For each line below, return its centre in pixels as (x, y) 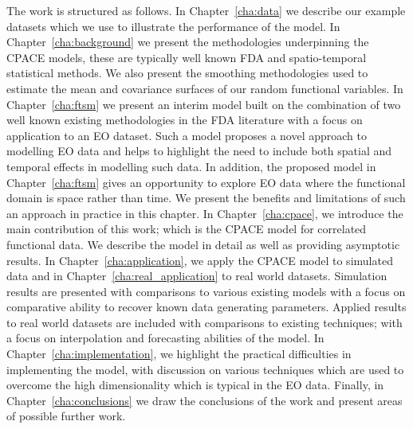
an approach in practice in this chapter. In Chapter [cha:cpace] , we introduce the (205, 213)
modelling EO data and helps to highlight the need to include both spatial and (199, 151)
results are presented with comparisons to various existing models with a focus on (206, 291)
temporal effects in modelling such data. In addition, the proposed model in (191, 166)
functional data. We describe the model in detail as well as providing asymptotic (203, 244)
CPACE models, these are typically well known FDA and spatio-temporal (187, 57)
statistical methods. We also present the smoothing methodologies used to (187, 73)
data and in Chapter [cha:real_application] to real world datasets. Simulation (197, 276)
